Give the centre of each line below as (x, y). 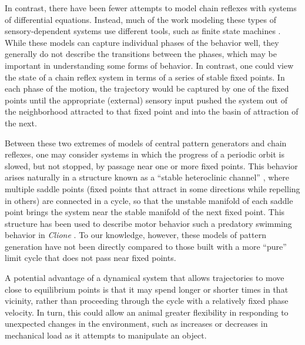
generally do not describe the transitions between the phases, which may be (141, 54)
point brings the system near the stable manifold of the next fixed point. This (145, 212)
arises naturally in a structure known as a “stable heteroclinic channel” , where (147, 177)
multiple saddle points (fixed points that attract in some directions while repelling (152, 188)
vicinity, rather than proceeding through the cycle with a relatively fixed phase (147, 301)
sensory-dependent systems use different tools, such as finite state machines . (143, 31)
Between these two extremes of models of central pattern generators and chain (146, 143)
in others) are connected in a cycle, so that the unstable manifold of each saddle (149, 200)
